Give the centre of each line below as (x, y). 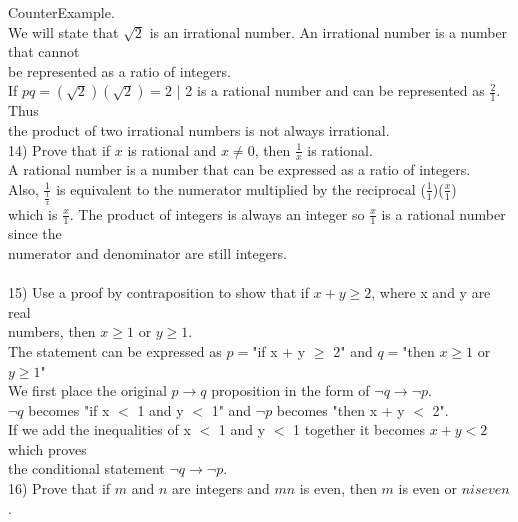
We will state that (63, 31)
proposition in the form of (290, 390)
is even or (428, 488)
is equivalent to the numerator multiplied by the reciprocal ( (241, 188)
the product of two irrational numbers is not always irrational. (199, 129)
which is (33, 213)
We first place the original (87, 390)
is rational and (172, 149)
